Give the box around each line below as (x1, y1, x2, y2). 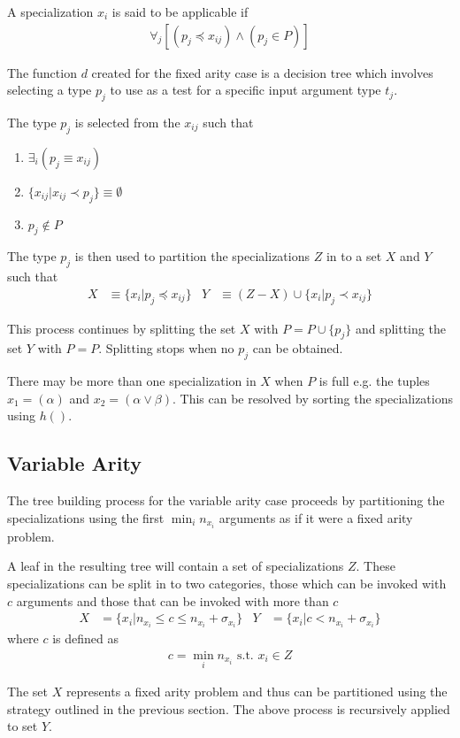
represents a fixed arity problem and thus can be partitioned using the (65, 682, 448, 701)
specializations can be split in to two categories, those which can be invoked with (7, 574, 447, 593)
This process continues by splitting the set (7, 319, 236, 337)
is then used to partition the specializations (74, 247, 310, 265)
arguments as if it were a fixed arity (218, 508, 413, 527)
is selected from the (74, 113, 180, 132)
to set (7, 717, 38, 735)
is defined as (52, 629, 119, 648)
